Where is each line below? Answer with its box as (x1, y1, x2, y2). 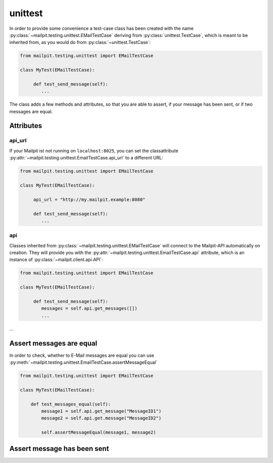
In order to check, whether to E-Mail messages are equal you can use (9, 352, 154, 358)
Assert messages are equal (9, 339, 98, 348)
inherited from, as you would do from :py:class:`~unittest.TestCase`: (9, 39, 151, 46)
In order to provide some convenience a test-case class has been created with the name (9, 25, 194, 31)
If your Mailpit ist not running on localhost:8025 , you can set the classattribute (9, 147, 179, 154)
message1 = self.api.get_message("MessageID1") (41, 408, 162, 414)
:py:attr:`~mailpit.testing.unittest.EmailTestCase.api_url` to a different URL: (9, 155, 164, 161)
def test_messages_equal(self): (30, 401, 111, 407)
